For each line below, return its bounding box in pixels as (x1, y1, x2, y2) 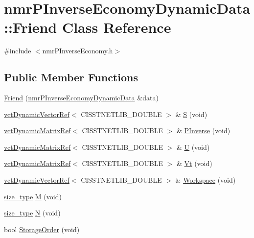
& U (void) (176, 142, 210, 152)
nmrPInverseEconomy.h (42, 46, 113, 56)
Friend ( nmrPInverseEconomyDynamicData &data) (4, 93, 159, 103)
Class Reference (62, 17, 171, 37)
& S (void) (175, 109, 208, 119)
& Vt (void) (176, 158, 212, 168)
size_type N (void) (4, 208, 61, 218)
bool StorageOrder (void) (4, 224, 80, 234)
